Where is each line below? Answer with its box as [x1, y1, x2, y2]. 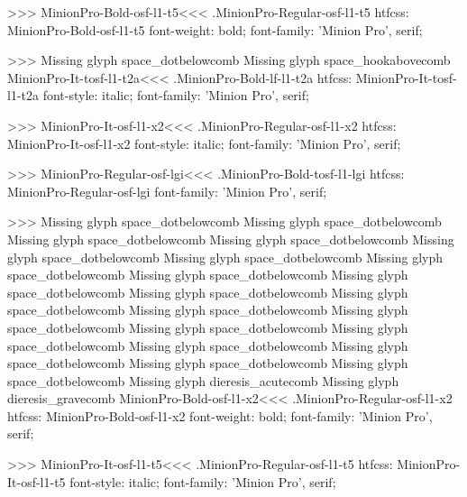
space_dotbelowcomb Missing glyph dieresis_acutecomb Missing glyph [7, 371, 399, 390]
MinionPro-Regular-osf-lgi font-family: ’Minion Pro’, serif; [7, 181, 327, 200]
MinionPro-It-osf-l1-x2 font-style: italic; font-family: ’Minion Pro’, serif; [7, 133, 401, 152]
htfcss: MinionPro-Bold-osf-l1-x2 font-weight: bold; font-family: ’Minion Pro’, [7, 406, 433, 425]
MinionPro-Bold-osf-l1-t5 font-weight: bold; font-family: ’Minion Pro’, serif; [7, 20, 423, 39]
